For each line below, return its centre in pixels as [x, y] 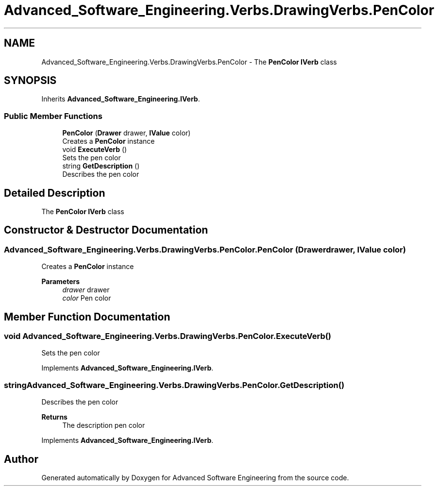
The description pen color [104, 425]
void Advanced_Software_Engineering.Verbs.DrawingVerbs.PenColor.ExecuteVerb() [168, 336]
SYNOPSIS [30, 81]
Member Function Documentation [87, 317]
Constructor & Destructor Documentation [106, 230]
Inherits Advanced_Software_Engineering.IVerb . [121, 99]
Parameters [61, 282]
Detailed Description [55, 193]
